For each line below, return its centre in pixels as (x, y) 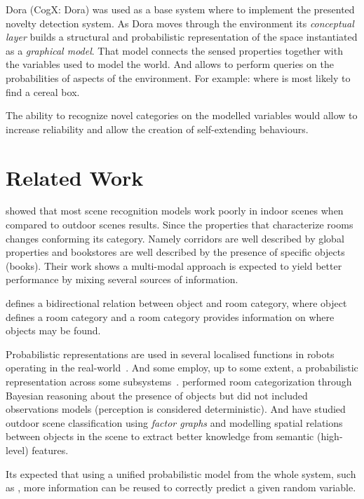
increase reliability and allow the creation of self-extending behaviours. (157, 129)
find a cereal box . (43, 91)
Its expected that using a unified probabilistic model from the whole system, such (181, 473)
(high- (330, 436)
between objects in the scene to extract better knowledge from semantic (160, 436)
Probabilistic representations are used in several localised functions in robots (170, 354)
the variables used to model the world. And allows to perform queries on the (170, 64)
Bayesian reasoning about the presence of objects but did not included (157, 395)
